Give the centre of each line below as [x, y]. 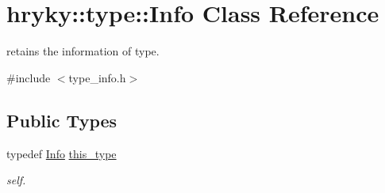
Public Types [62, 120]
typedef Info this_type [62, 153]
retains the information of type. [83, 51]
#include [29, 77]
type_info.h [97, 77]
